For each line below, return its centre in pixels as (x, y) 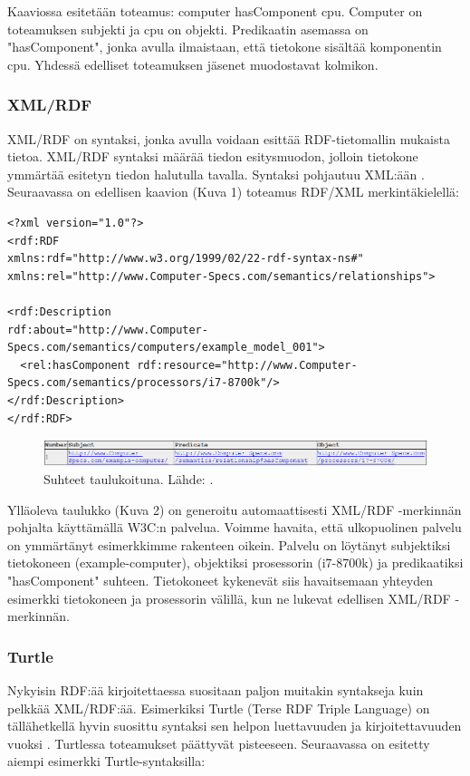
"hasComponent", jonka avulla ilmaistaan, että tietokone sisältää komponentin (225, 47)
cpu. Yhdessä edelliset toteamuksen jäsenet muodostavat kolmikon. (193, 64)
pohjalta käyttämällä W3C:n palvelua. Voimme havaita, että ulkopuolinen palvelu (235, 527)
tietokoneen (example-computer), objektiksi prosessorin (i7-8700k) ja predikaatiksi (235, 563)
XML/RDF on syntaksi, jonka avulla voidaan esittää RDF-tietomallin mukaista (229, 138)
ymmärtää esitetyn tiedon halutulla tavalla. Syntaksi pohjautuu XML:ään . (216, 174)
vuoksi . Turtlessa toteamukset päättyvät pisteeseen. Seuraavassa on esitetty (219, 743)
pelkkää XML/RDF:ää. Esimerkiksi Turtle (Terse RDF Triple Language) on (219, 708)
